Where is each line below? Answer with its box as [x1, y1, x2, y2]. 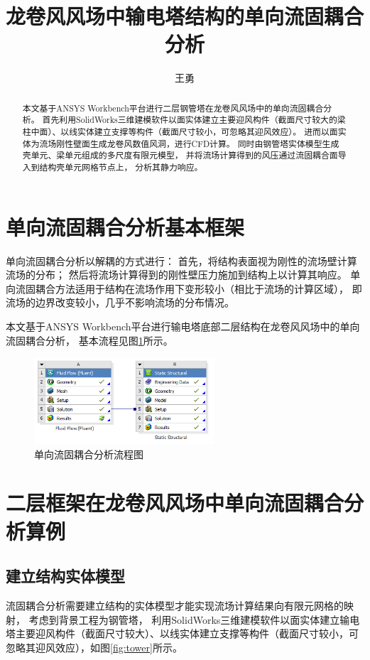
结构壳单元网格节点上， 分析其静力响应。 [39, 161, 203, 173]
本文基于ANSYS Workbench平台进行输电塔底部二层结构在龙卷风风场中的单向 [6, 318, 360, 333]
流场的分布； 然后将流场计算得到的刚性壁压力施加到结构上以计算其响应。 [6, 267, 347, 282]
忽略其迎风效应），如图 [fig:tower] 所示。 [6, 639, 183, 654]
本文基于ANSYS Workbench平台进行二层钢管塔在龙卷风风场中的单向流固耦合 [22, 102, 324, 114]
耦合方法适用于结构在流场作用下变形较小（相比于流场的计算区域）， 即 [35, 281, 362, 296]
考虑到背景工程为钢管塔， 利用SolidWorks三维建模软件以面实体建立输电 [28, 612, 360, 627]
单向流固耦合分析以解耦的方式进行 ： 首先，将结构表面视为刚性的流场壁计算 [6, 253, 357, 268]
